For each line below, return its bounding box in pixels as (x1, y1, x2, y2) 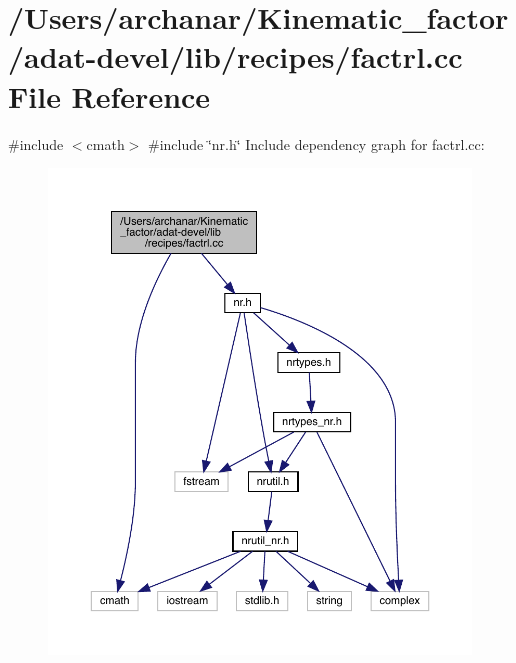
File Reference (8, 75, 211, 116)
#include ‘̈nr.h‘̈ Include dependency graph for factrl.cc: (148, 133, 485, 154)
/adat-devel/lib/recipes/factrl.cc (8, 36, 463, 77)
